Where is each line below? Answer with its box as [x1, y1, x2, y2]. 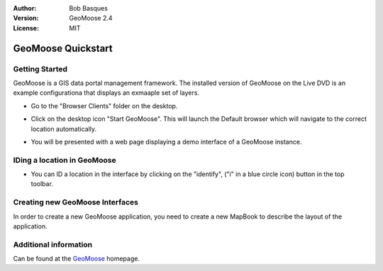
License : [13, 23, 39, 32]
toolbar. [30, 180, 53, 188]
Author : [13, 4, 37, 12]
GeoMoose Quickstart [13, 42, 113, 54]
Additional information [13, 239, 93, 249]
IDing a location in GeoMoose [13, 155, 116, 165]
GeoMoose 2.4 [69, 14, 113, 23]
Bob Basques [69, 4, 108, 12]
